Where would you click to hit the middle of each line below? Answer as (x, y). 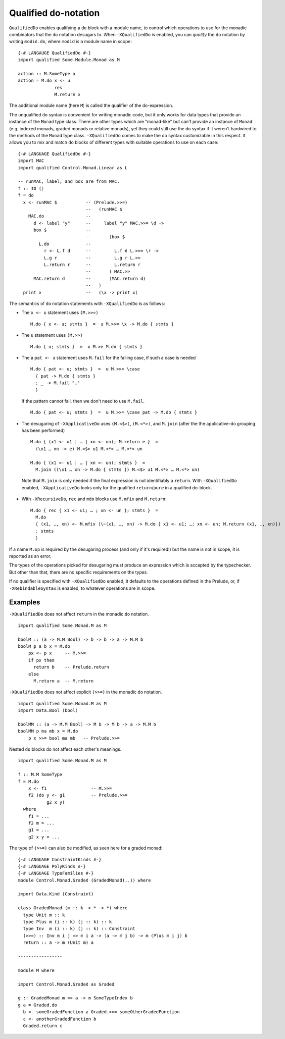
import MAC (31, 161)
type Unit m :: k (44, 915)
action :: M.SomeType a (47, 74)
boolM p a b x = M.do (44, 646)
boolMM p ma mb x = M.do (48, 731)
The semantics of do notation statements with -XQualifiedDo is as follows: (87, 304)
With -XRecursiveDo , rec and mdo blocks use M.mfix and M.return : (94, 499)
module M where (36, 970)
